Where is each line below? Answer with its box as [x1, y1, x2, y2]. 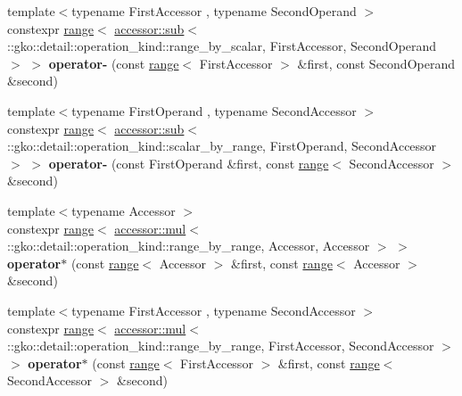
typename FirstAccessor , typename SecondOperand [71, 2, 357, 20]
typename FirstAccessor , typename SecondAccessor [71, 301, 356, 319]
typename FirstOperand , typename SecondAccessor [71, 101, 357, 120]
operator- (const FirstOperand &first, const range [48, 153, 329, 172]
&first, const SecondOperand [297, 54, 455, 72]
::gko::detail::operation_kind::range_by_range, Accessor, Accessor [7, 236, 370, 255]
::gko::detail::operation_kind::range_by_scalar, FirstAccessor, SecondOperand [7, 37, 437, 55]
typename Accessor [71, 201, 176, 219]
